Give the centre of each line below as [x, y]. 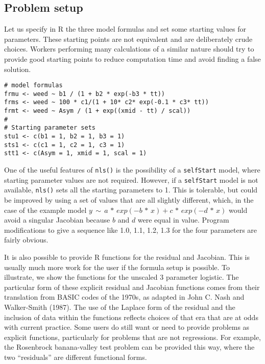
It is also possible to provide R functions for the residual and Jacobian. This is [127, 257]
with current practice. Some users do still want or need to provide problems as [127, 327]
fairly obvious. [26, 240]
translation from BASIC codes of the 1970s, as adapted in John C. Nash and [124, 297]
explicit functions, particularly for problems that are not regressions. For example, [132, 337]
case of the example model [45, 210]
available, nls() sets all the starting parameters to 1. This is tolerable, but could [131, 190]
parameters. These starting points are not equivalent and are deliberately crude [128, 39]
